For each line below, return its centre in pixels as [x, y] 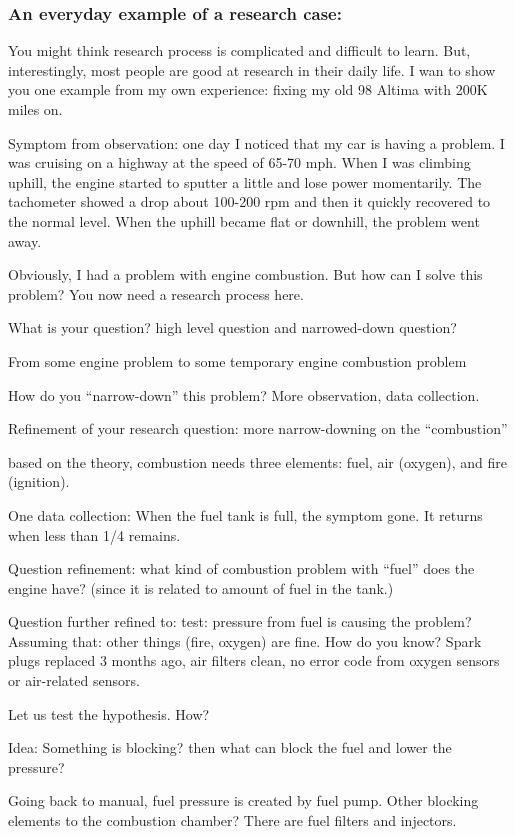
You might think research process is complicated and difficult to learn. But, [239, 50]
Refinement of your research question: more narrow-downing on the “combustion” [258, 428]
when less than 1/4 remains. [94, 534]
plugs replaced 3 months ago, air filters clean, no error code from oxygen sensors [254, 660]
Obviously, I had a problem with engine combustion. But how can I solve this [245, 274]
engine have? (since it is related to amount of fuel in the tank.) [201, 587]
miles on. [35, 109]
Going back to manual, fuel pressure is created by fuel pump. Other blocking [243, 800]
